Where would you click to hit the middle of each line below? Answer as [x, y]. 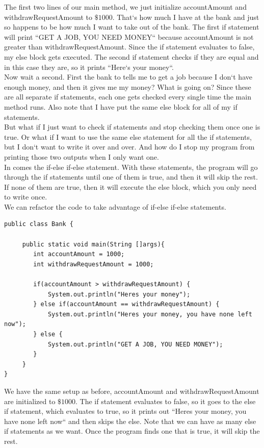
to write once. [26, 197]
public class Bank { [39, 224]
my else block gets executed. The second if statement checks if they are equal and [131, 56]
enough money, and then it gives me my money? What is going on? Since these [128, 86]
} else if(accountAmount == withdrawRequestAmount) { [126, 304]
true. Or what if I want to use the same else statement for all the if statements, [128, 136]
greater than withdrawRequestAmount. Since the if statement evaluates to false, [129, 47]
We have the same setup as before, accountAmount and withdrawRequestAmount [132, 391]
